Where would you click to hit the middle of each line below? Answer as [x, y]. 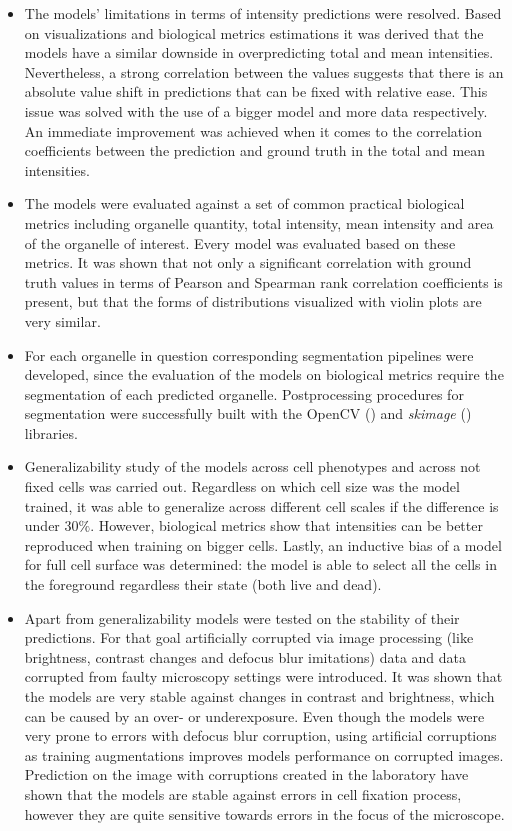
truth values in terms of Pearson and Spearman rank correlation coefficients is [263, 281]
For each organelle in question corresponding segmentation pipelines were [249, 354]
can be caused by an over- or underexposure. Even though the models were [254, 715]
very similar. [62, 320]
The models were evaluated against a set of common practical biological [244, 203]
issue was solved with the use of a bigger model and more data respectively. [256, 110]
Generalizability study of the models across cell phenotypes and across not [252, 466]
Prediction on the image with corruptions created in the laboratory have [246, 774]
